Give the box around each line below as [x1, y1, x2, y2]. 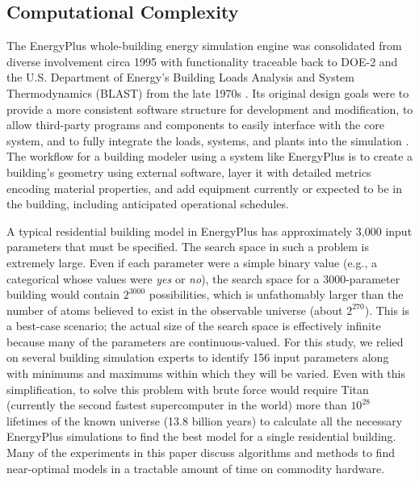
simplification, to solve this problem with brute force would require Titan [6, 380, 369, 397]
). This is [364, 301, 410, 318]
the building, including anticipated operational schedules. [6, 195, 289, 212]
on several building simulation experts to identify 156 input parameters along [6, 349, 389, 366]
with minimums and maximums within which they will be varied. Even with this [6, 365, 405, 382]
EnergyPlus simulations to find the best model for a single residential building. [6, 428, 396, 445]
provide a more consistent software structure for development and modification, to [6, 100, 413, 117]
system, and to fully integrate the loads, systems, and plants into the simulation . [6, 132, 409, 149]
